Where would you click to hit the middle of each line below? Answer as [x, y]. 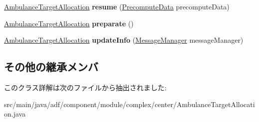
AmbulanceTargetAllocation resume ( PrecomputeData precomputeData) [117, 6]
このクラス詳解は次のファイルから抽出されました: [85, 87]
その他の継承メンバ [51, 67]
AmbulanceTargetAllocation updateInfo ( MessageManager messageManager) [124, 40]
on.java [15, 114]
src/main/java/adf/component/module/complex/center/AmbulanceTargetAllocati [129, 104]
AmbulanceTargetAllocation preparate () [69, 23]
